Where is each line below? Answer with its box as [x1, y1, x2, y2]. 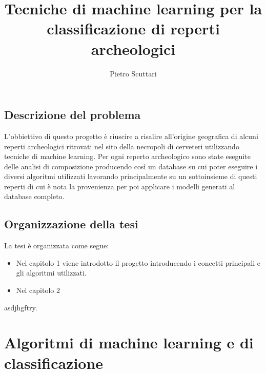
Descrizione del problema [4, 107, 141, 123]
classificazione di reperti [47, 18, 220, 39]
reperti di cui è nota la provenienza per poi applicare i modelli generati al [4, 181, 235, 191]
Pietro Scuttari [110, 68, 157, 78]
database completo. [4, 191, 65, 202]
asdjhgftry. [4, 302, 37, 312]
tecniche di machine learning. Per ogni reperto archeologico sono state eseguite [4, 151, 251, 162]
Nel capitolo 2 [16, 285, 60, 296]
